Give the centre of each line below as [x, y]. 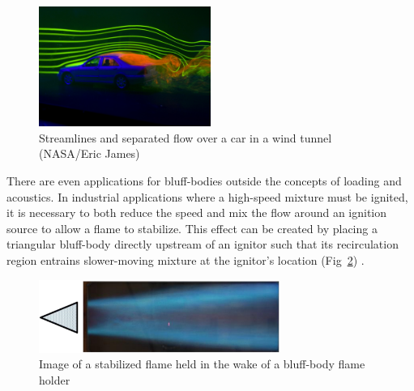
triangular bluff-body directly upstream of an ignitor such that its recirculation [203, 244]
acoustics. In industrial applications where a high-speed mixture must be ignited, [207, 196]
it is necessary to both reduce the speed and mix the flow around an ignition [197, 212]
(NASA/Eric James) [90, 153]
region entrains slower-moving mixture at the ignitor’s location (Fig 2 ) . [186, 259]
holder [55, 379]
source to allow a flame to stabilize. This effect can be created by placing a [192, 228]
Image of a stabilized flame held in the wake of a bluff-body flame [202, 364]
